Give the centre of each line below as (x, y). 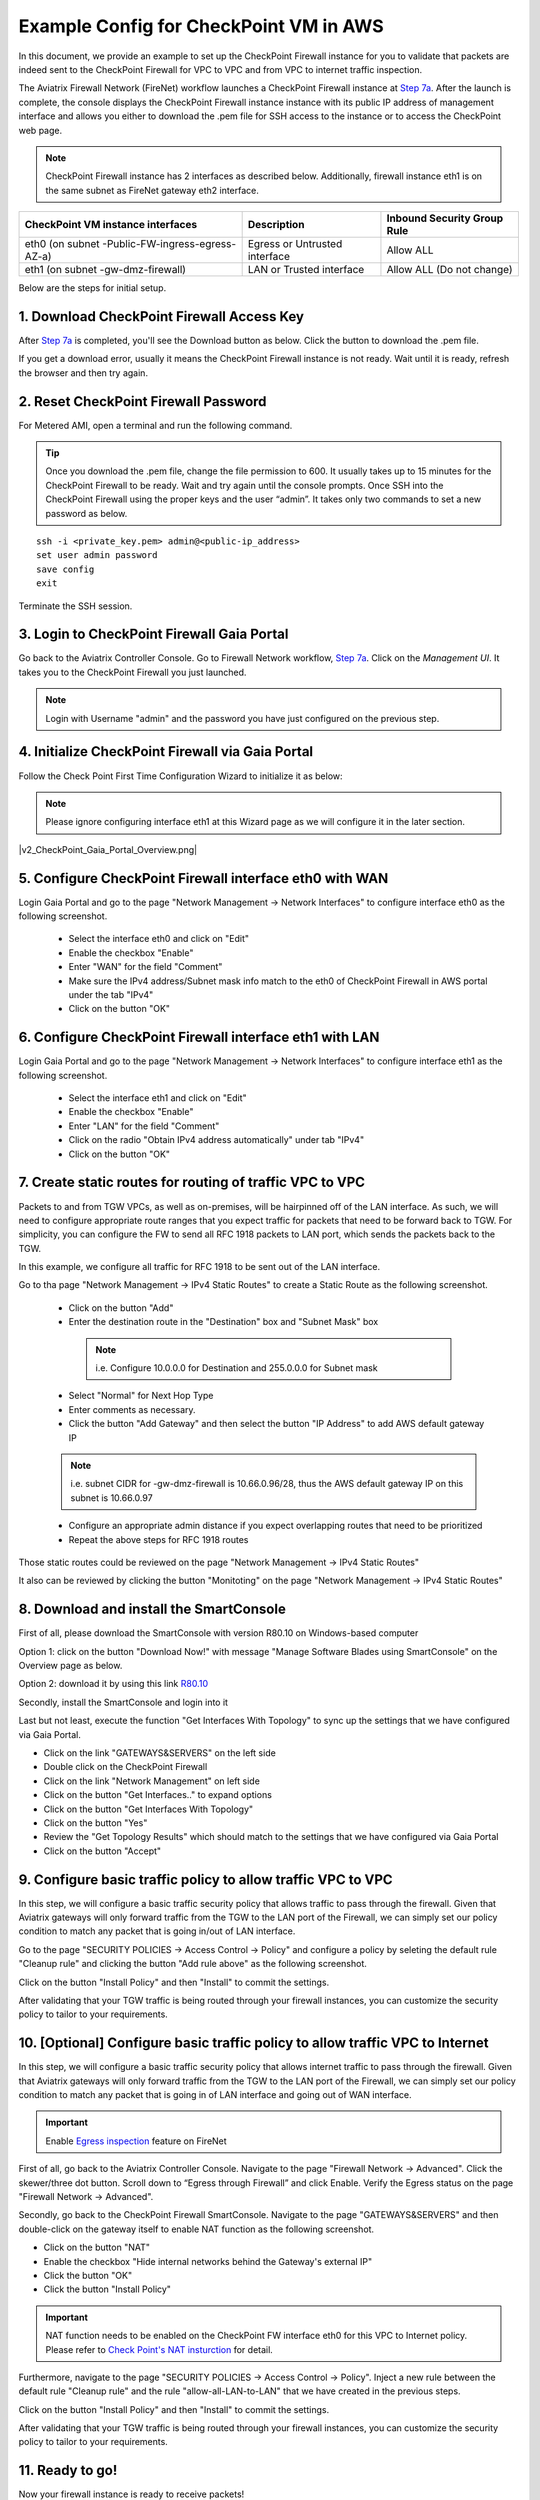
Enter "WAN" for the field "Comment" (145, 967)
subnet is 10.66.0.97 (112, 1497)
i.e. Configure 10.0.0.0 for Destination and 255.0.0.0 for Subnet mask (237, 1368)
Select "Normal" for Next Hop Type (141, 1396)
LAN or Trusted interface (306, 270)
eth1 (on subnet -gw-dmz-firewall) (105, 270)
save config (65, 569)
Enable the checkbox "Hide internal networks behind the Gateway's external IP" (208, 2261)
